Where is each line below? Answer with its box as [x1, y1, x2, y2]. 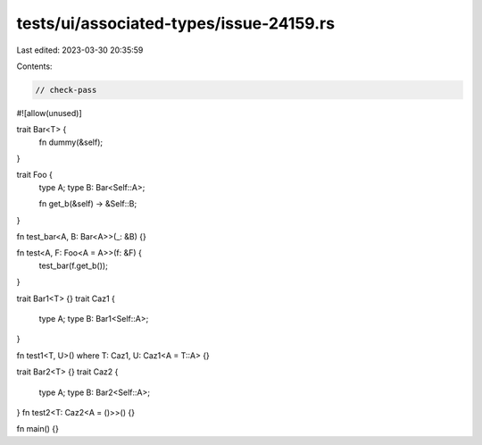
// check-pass [35, 85, 97, 95]
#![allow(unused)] [16, 107, 82, 118]
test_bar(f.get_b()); [38, 260, 109, 271]
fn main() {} [16, 424, 60, 434]
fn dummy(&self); [38, 137, 104, 147]
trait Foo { [16, 170, 54, 181]
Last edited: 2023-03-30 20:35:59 [16, 45, 144, 55]
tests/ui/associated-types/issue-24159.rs [16, 13, 335, 33]
